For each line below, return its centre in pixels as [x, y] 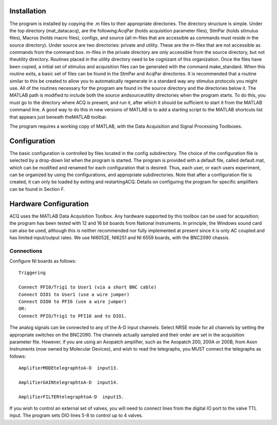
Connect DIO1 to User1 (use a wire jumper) [74, 294]
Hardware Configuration [49, 204]
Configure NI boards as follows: [43, 261]
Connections [26, 250]
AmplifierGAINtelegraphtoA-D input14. [69, 382]
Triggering [32, 273]
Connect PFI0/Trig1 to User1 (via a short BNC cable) [87, 287]
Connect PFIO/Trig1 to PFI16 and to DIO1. [73, 316]
